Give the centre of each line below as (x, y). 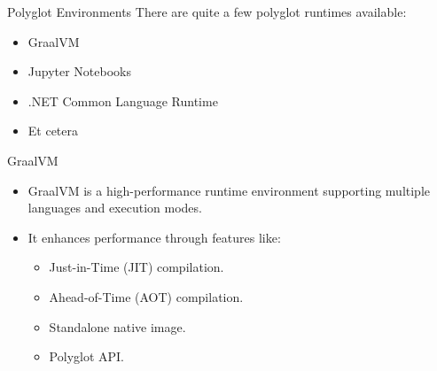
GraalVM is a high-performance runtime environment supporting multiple (229, 190)
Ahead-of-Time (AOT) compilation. (146, 296)
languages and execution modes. (115, 208)
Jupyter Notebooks (80, 71)
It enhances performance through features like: (154, 237)
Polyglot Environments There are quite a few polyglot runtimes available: (207, 12)
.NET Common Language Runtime (123, 100)
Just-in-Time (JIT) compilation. (137, 267)
